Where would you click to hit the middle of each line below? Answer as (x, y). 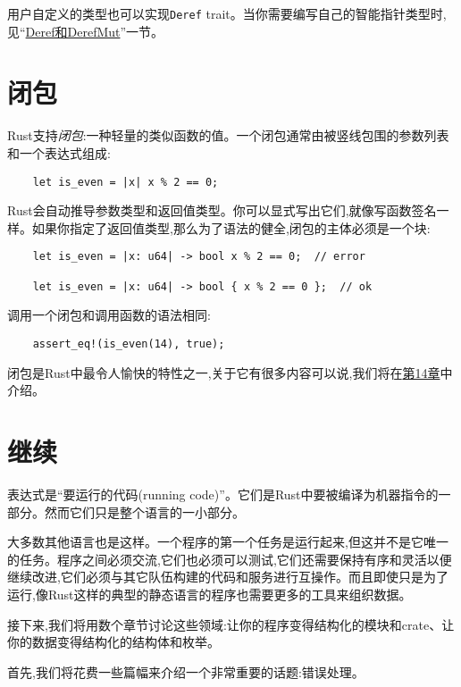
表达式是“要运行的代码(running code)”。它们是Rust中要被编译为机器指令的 (223, 494)
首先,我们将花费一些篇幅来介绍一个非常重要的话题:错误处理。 (186, 671)
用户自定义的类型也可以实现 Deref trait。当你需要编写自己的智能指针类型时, (227, 13)
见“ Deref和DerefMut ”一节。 (86, 31)
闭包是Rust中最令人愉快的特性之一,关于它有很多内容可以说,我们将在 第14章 (224, 372)
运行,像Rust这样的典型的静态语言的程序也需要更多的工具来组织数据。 (210, 594)
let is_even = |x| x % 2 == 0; (126, 182)
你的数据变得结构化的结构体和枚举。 (113, 642)
